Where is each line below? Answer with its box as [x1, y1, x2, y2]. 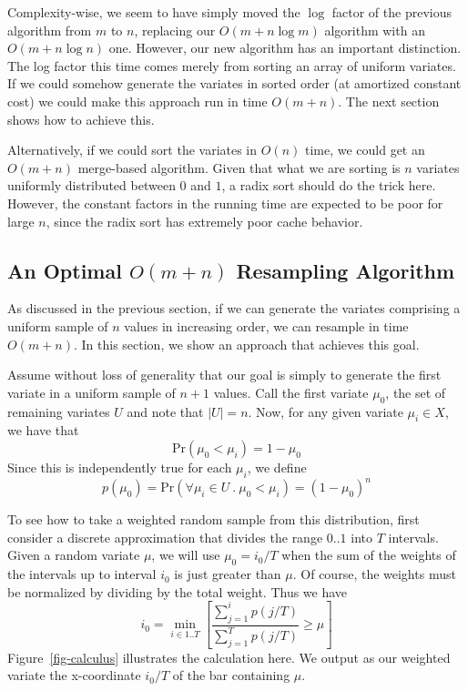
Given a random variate [7, 545, 140, 564]
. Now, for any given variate [248, 401, 403, 421]
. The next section [338, 91, 440, 110]
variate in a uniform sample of [7, 382, 176, 401]
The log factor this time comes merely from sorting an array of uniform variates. [7, 56, 456, 75]
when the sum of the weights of [281, 545, 456, 564]
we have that [7, 421, 79, 440]
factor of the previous [331, 3, 452, 21]
